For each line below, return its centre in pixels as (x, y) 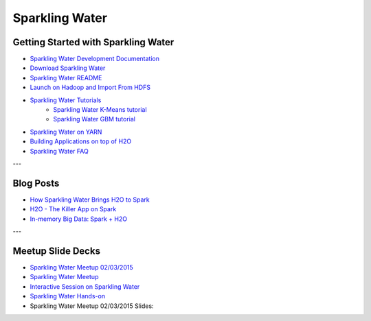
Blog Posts (36, 183)
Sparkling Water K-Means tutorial (100, 110)
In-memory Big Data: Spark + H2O (78, 219)
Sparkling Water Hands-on (68, 296)
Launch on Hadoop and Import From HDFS (90, 87)
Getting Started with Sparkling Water (93, 42)
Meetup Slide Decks (57, 251)
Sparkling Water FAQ (59, 151)
